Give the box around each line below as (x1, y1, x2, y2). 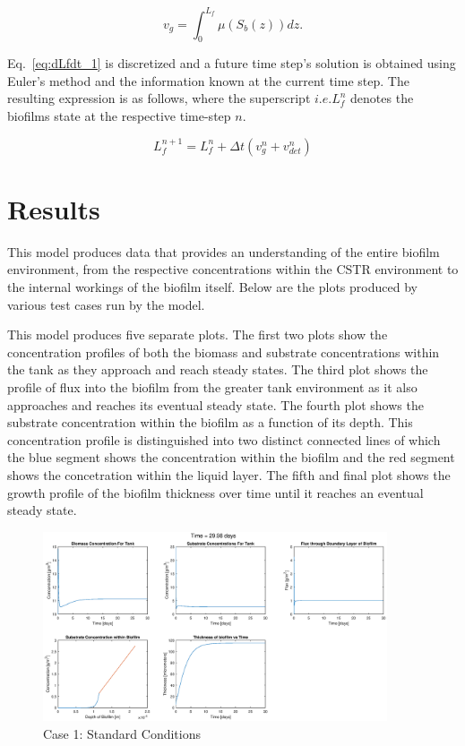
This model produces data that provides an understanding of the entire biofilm (7, 242, 440, 261)
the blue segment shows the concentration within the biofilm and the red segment (7, 448, 455, 467)
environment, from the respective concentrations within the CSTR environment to (7, 260, 459, 279)
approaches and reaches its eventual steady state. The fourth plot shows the (7, 395, 424, 414)
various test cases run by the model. (7, 295, 205, 313)
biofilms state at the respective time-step (7, 107, 231, 125)
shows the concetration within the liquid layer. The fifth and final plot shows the (7, 465, 451, 484)
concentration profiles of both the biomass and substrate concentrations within (7, 342, 440, 361)
